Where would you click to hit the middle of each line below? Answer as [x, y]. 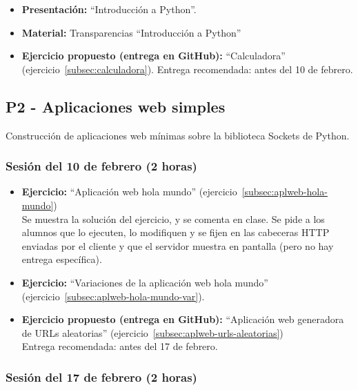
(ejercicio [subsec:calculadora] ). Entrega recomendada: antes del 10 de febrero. [187, 69]
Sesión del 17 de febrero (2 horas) [101, 377]
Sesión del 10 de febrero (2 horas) [101, 166]
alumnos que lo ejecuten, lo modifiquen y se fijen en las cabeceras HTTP [176, 232]
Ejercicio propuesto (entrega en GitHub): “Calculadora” [153, 56]
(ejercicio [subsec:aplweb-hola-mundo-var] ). [113, 296]
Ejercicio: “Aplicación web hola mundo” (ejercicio [129, 192]
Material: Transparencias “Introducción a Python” [131, 32]
